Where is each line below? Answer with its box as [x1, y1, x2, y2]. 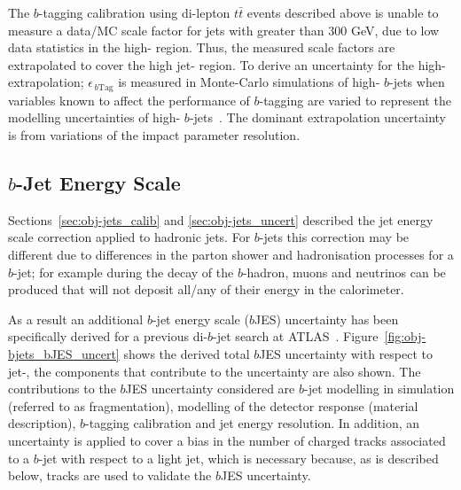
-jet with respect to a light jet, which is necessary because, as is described [38, 448, 439, 467]
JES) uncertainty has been [254, 309, 399, 328]
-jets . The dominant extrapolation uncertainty [189, 108, 447, 127]
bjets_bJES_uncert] [8, 344, 120, 362]
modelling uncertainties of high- [8, 108, 181, 127]
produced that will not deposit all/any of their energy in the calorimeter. [8, 280, 404, 299]
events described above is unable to [246, 4, 439, 21]
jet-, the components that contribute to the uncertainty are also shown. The [8, 362, 421, 380]
